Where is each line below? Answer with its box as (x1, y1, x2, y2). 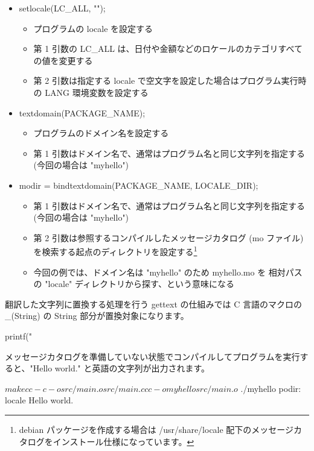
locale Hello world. (5, 394, 74, 406)
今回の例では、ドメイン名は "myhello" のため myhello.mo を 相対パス (33, 265, 303, 278)
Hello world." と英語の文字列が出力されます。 (33, 362, 210, 374)
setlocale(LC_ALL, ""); (19, 2, 106, 14)
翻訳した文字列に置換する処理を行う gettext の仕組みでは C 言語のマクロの (5, 297, 302, 310)
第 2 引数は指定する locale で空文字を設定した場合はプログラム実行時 (33, 74, 307, 87)
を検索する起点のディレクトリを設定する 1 (33, 244, 197, 257)
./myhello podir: (240, 382, 301, 394)
